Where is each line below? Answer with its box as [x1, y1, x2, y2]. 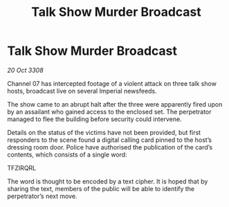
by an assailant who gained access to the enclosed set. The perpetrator [7, 107, 212, 116]
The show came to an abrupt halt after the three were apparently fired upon [7, 100, 223, 108]
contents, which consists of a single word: [7, 150, 127, 159]
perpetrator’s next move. [7, 192, 77, 200]
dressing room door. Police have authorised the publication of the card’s [7, 143, 213, 151]
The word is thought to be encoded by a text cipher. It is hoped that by [7, 177, 208, 186]
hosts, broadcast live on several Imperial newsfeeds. [7, 87, 157, 95]
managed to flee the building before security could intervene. [7, 115, 182, 123]
